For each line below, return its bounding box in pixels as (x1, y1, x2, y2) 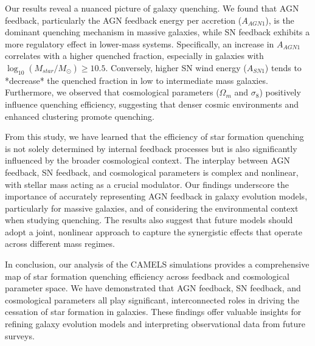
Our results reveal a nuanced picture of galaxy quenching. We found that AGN (5, 2, 299, 14)
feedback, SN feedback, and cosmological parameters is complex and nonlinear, (5, 165, 299, 178)
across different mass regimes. (5, 237, 115, 250)
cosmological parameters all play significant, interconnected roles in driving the (5, 293, 299, 306)
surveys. (5, 329, 35, 342)
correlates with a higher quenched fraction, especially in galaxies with (5, 49, 264, 62)
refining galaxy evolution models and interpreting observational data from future (5, 317, 305, 330)
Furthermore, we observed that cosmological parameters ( (5, 86, 220, 99)
